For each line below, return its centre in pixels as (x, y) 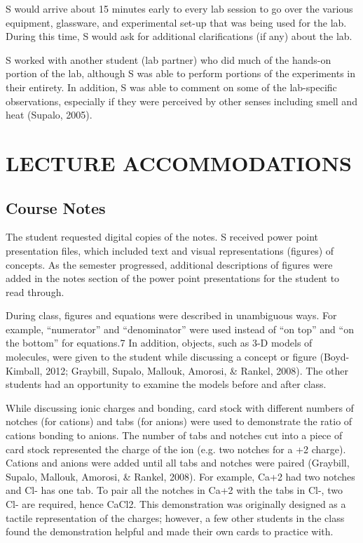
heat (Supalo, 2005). (49, 115)
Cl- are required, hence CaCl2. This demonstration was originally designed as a (176, 504)
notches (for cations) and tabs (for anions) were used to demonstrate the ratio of (179, 421)
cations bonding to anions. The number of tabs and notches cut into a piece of (174, 435)
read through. (35, 291)
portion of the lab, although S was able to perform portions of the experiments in (181, 73)
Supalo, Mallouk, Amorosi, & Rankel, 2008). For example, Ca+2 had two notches (180, 476)
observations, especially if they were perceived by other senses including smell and (181, 101)
